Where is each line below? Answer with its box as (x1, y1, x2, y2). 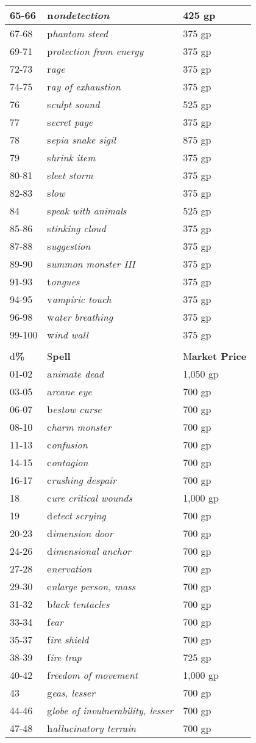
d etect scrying (47, 508, 106, 522)
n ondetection (47, 8, 110, 22)
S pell (47, 349, 71, 363)
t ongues (47, 274, 80, 288)
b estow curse (47, 402, 102, 416)
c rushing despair (47, 473, 116, 487)
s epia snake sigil (47, 133, 116, 147)
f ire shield (47, 632, 89, 646)
